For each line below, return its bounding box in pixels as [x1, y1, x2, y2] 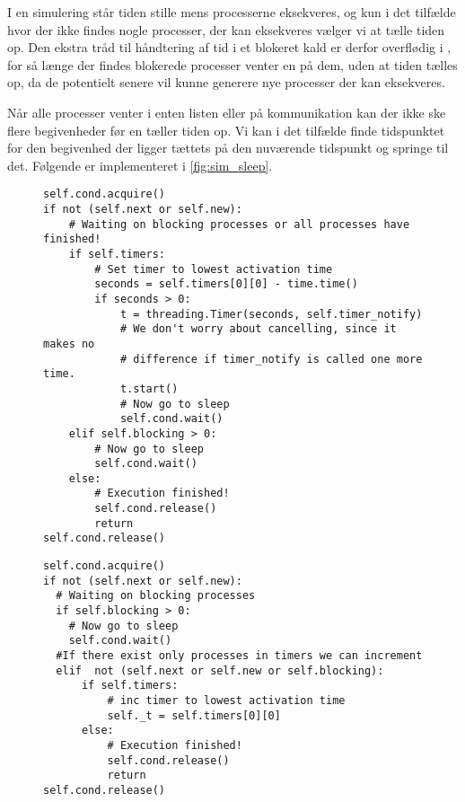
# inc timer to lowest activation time [107, 694, 346, 707]
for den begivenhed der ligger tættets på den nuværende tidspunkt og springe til [7, 138, 449, 157]
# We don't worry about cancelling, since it [119, 322, 397, 336]
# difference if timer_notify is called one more [119, 352, 423, 366]
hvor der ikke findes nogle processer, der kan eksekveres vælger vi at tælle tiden [7, 20, 445, 39]
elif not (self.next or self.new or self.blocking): [56, 664, 384, 677]
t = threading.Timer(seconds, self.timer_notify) [119, 307, 423, 321]
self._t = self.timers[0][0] [107, 709, 281, 722]
